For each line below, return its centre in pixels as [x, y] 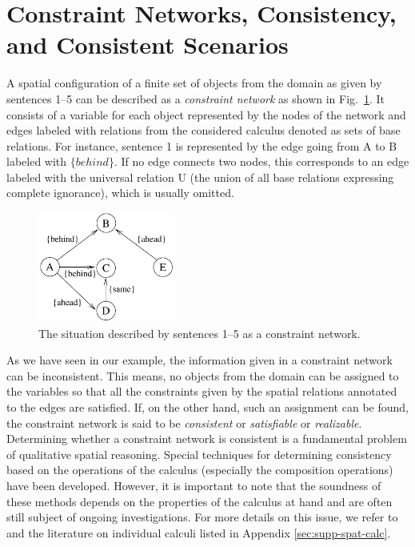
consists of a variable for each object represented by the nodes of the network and [206, 114]
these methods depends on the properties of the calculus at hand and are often [200, 501]
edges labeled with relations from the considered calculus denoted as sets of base [204, 130]
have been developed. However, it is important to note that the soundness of [194, 485]
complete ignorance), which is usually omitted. [120, 193]
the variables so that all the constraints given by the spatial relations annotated [202, 391]
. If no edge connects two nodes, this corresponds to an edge [261, 161]
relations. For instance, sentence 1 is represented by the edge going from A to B [202, 145]
